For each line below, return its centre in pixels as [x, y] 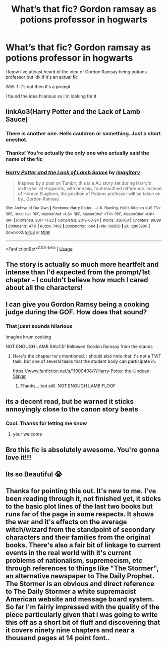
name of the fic [24, 159]
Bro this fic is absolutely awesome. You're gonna [83, 450]
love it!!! [19, 457]
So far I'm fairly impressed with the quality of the [83, 607]
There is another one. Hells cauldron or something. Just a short [83, 134]
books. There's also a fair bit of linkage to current [83, 545]
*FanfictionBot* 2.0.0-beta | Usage [39, 249]
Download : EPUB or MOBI [28, 233]
